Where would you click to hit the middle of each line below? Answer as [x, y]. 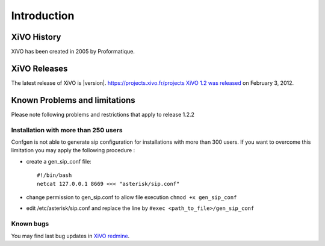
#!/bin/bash [54, 175]
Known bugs [30, 224]
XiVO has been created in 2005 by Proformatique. [73, 52]
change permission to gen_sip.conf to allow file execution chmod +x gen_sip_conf [132, 197]
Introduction [43, 16]
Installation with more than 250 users [67, 130]
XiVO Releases [39, 68]
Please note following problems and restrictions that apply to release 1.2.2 [103, 114]
